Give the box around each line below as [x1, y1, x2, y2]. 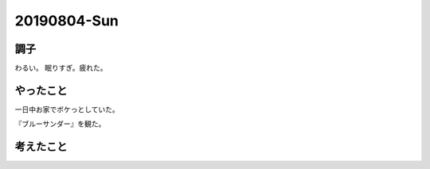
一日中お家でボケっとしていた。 [14, 104, 119, 114]
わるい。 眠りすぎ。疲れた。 [14, 63, 107, 73]
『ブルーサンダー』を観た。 [14, 119, 106, 129]
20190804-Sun [14, 12, 119, 29]
